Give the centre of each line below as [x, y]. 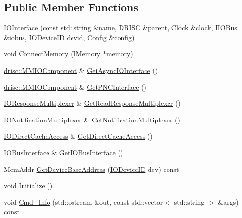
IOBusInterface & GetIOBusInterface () [64, 152]
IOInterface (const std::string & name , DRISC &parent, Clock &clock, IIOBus [121, 28]
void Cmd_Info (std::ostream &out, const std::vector [84, 202]
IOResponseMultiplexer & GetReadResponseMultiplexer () [92, 103]
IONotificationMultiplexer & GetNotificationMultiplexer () [92, 119]
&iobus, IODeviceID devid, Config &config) [69, 37]
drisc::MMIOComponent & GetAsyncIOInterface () [81, 70]
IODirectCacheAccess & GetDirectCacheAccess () [78, 136]
